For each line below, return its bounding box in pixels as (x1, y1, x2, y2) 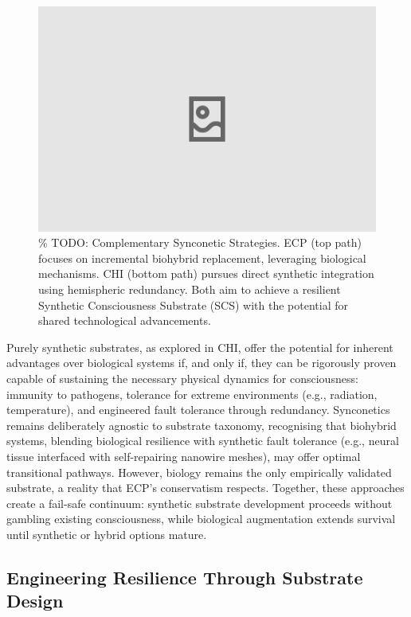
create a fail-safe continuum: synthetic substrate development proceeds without (6, 494, 393, 511)
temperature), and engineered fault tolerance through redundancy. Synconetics (6, 401, 390, 418)
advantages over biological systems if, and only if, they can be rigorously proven (6, 354, 397, 371)
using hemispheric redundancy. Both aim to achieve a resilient (38, 281, 341, 298)
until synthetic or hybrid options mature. (6, 525, 207, 542)
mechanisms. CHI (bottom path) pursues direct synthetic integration (38, 265, 374, 282)
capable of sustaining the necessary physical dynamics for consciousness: (6, 370, 358, 386)
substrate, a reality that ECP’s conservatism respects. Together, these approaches (6, 479, 405, 496)
